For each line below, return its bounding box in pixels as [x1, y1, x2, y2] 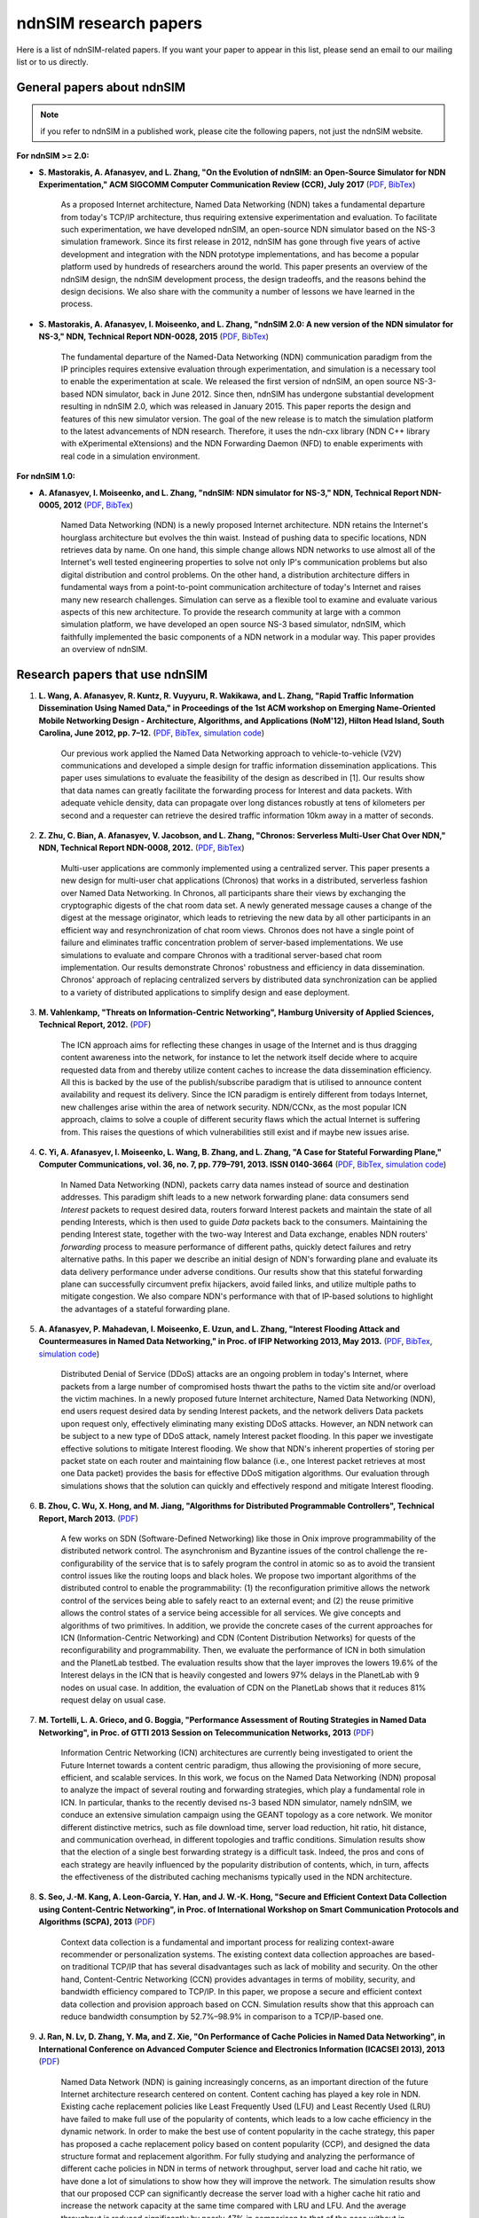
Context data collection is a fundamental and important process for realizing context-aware [60, 1937, 395, 1947]
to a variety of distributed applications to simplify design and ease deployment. [60, 987, 350, 997]
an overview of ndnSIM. [60, 644, 148, 655]
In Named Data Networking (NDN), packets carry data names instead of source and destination [60, 1179, 410, 1190]
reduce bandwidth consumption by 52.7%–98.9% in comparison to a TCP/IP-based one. [60, 2010, 384, 2022]
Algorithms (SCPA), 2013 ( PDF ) [38, 1916, 155, 1927]
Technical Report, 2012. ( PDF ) [38, 1019, 152, 1030]
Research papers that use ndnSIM [16, 667, 208, 682]
